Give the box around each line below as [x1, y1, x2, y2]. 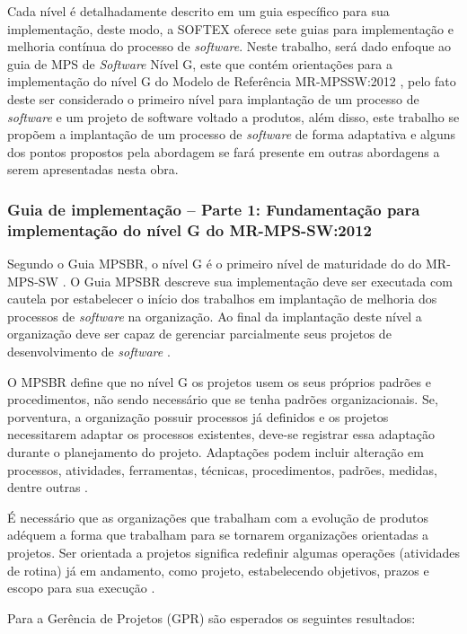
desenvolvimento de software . [7, 342, 171, 361]
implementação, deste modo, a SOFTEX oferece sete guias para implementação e [7, 19, 454, 38]
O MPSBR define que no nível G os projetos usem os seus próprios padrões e [7, 372, 431, 391]
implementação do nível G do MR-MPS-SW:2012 [7, 218, 372, 241]
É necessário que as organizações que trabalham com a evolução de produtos [7, 507, 428, 526]
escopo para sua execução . [7, 578, 155, 597]
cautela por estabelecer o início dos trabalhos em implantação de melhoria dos [7, 289, 437, 308]
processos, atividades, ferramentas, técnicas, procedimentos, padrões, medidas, [7, 460, 437, 479]
